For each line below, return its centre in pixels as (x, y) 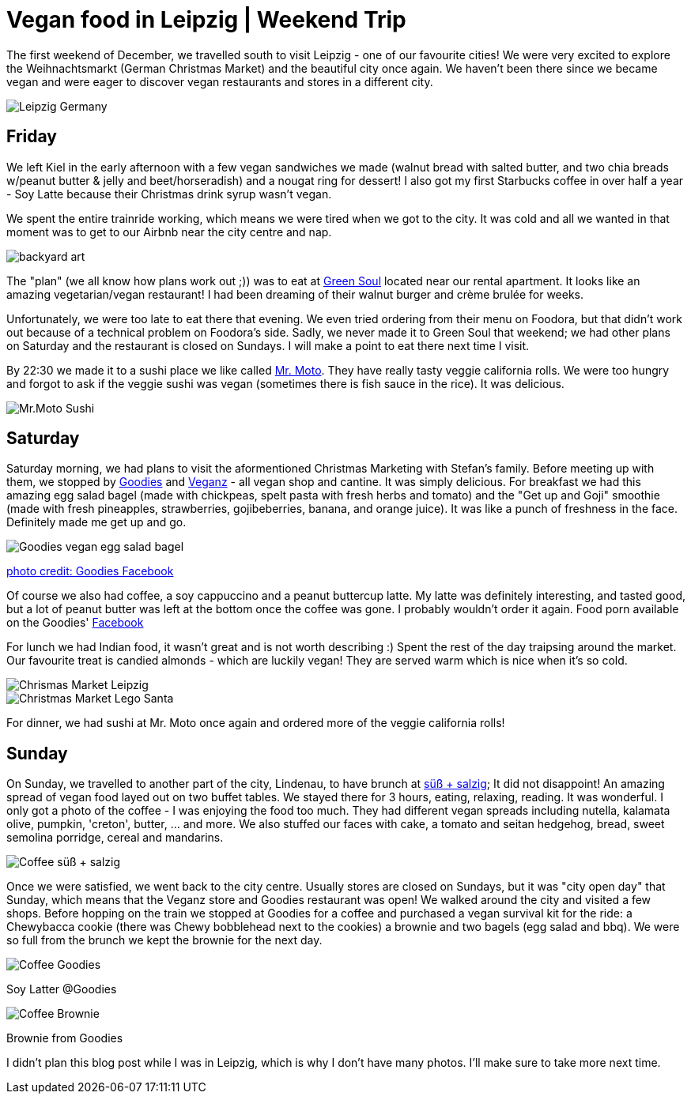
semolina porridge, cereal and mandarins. (115, 838)
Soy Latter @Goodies (62, 989)
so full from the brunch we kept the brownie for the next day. (164, 940)
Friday (32, 137)
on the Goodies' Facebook (75, 623)
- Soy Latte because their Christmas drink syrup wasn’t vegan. (169, 194)
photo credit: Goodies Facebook (90, 571)
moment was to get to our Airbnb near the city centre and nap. (169, 232)
